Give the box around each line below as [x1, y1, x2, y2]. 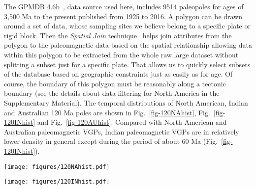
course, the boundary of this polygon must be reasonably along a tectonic [4, 78, 226, 88]
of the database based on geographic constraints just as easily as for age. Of [4, 69, 233, 79]
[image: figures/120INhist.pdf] [4, 178, 110, 186]
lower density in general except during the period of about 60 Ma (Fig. [4, 136, 218, 146]
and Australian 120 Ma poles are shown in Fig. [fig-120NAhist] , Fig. [4, 107, 210, 117]
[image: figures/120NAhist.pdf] [4, 163, 110, 170]
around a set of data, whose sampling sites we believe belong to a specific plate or [4, 21, 251, 31]
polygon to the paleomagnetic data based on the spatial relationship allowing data [4, 40, 252, 50]
